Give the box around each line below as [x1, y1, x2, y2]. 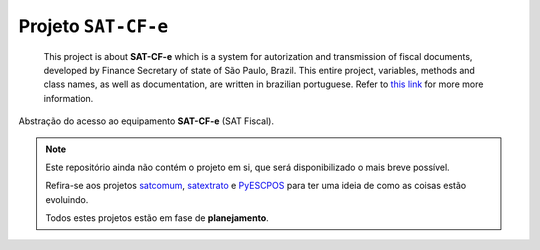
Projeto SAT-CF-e [18, 15, 169, 37]
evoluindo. [45, 193, 89, 205]
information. [43, 92, 94, 104]
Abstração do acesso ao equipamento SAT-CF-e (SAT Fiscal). [18, 115, 275, 127]
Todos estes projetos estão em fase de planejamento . [45, 212, 269, 224]
